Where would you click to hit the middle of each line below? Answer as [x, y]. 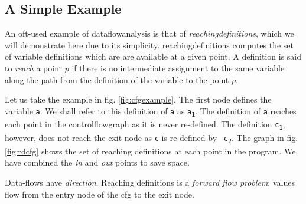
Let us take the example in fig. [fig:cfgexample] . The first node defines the [138, 99]
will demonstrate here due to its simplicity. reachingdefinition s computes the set [149, 45]
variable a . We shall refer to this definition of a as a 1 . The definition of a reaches [151, 111]
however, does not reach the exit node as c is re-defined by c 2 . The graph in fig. [152, 138]
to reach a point [34, 68]
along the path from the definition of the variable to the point [117, 79]
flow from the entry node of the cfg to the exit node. [100, 194]
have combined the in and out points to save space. [97, 162]
